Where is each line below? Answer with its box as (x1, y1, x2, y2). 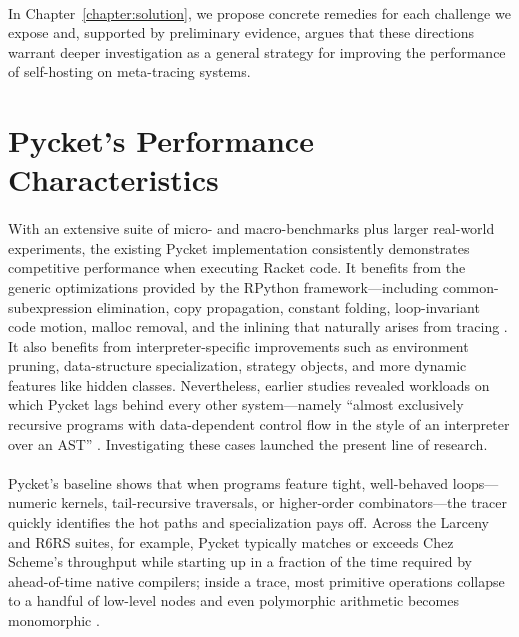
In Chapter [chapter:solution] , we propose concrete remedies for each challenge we (8, 2, 511, 23)
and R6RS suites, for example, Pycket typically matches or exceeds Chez (8, 531, 454, 552)
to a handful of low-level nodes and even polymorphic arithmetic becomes (8, 590, 459, 611)
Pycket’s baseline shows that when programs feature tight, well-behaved (8, 472, 449, 493)
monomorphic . (8, 610, 100, 630)
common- (442, 276, 499, 297)
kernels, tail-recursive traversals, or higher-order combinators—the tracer (61, 492, 508, 513)
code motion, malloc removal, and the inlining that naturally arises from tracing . (8, 316, 508, 337)
